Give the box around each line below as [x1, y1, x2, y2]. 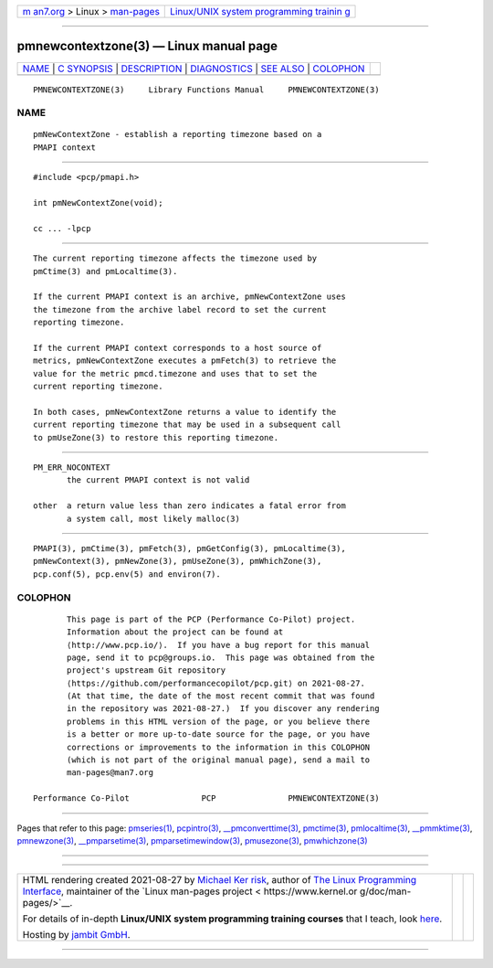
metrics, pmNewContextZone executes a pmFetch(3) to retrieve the [33, 356, 337, 366]
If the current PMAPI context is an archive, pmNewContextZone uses [33, 292, 346, 302]
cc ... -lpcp [33, 223, 91, 233]
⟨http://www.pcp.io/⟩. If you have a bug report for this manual [67, 640, 371, 650]
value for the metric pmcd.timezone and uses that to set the [33, 368, 318, 378]
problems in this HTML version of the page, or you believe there [67, 716, 371, 727]
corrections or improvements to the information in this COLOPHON [67, 741, 371, 752]
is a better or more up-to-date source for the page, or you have [67, 729, 371, 739]
